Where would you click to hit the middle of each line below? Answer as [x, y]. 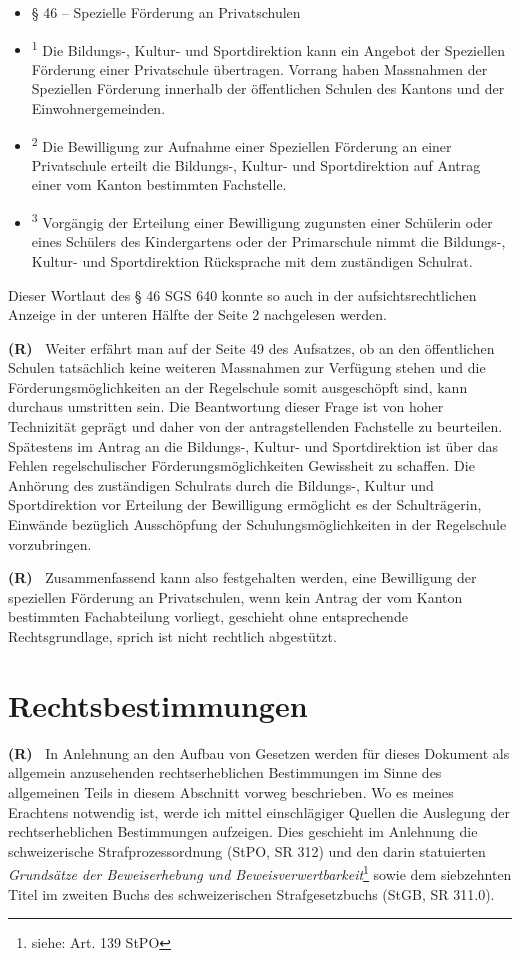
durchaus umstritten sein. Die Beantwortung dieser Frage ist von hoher [226, 406]
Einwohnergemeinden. [98, 108]
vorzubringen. [50, 543]
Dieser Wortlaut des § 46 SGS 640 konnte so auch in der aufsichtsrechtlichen [242, 294]
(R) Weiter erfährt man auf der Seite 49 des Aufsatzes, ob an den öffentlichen [251, 347]
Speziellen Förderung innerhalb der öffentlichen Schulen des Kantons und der [268, 88]
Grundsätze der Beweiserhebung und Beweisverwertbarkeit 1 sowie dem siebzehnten [260, 872]
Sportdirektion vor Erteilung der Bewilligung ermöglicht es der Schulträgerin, [245, 504]
